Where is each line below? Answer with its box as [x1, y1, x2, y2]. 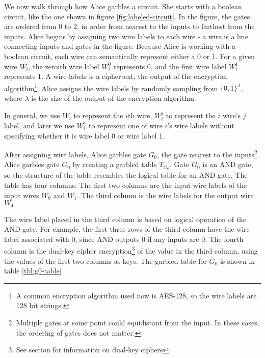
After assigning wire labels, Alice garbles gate [4, 149, 146, 159]
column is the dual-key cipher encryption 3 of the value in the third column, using [4, 244, 258, 256]
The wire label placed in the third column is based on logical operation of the [4, 213, 247, 224]
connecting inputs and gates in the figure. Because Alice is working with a [4, 41, 236, 51]
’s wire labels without [167, 120, 234, 131]
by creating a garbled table [72, 159, 157, 170]
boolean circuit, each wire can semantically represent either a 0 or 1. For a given [4, 50, 255, 61]
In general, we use [4, 109, 60, 120]
